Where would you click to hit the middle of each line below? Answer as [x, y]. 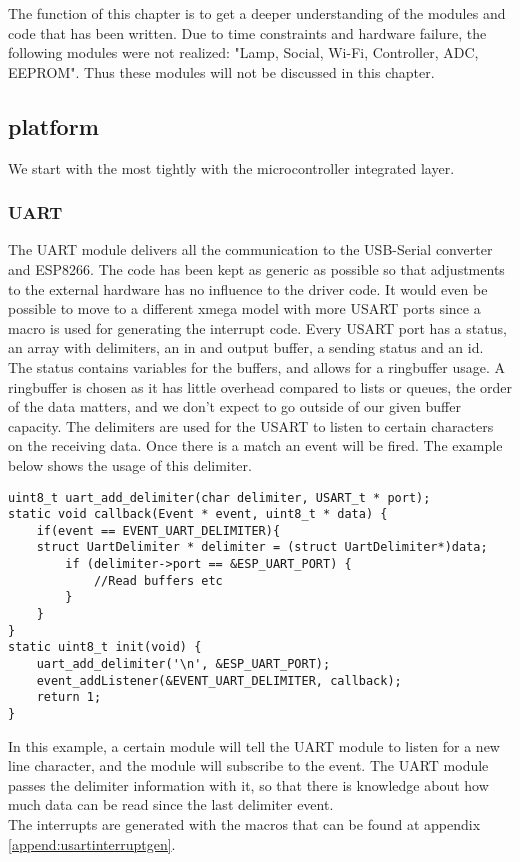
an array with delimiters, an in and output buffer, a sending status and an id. [246, 347]
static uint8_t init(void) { [105, 647]
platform [53, 125]
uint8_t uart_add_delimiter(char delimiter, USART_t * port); [219, 497]
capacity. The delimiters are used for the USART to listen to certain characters [251, 425]
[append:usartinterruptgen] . [92, 843]
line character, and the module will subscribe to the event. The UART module [248, 765]
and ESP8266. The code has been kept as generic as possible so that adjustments [256, 268]
